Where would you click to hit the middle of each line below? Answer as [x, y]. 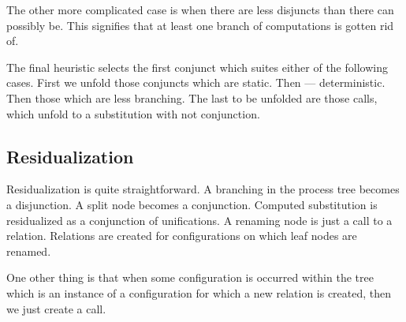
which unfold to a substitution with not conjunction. [133, 113]
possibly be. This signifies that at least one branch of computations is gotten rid [200, 25]
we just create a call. [56, 308]
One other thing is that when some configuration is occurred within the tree [190, 277]
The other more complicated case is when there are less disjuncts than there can [200, 9]
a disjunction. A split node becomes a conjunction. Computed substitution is [192, 204]
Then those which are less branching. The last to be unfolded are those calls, [192, 97]
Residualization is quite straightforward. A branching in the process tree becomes [203, 189]
